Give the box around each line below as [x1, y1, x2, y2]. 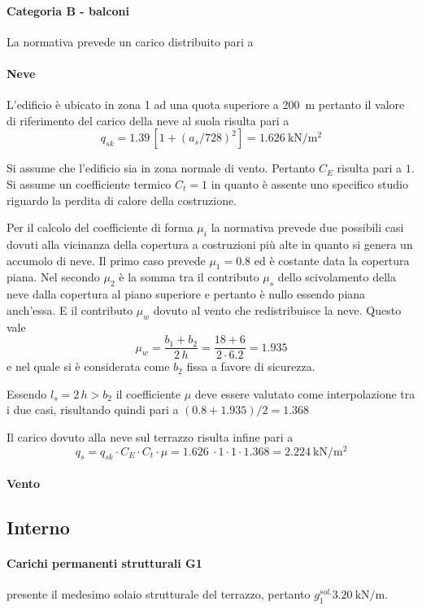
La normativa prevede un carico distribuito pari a [7, 33, 254, 50]
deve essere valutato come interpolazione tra [194, 385, 415, 402]
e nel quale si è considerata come [7, 358, 170, 375]
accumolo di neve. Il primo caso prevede [7, 251, 206, 268]
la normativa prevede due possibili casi [211, 219, 404, 236]
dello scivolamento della [277, 268, 396, 285]
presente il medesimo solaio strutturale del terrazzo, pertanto [7, 586, 311, 603]
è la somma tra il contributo [119, 268, 259, 285]
